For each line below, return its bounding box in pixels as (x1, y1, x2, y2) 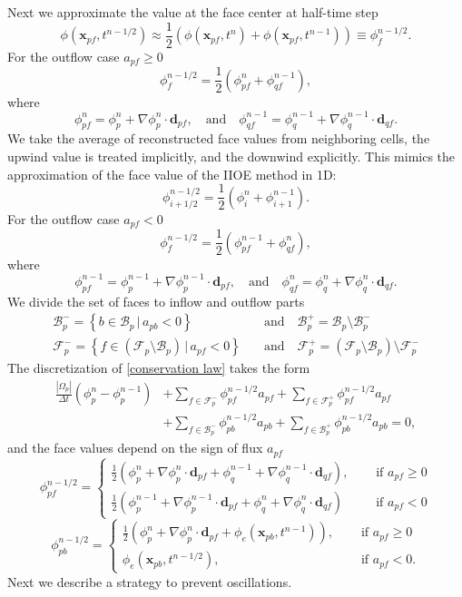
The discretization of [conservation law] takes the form (7, 358, 310, 377)
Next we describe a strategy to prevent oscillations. (7, 572, 292, 591)
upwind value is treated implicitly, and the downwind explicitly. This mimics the (7, 147, 456, 166)
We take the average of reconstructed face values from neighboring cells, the (7, 129, 430, 148)
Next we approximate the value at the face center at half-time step (7, 3, 378, 21)
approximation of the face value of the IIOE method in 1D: (7, 164, 337, 183)
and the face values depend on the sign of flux (7, 438, 263, 457)
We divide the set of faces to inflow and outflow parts (7, 291, 305, 310)
